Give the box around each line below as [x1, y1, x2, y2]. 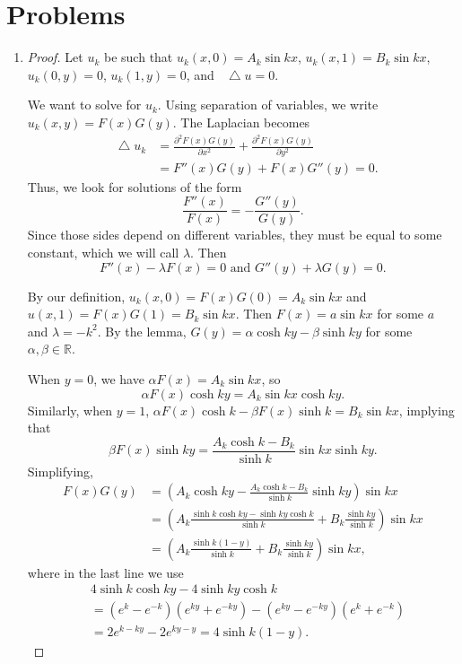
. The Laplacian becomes [172, 112, 310, 131]
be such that [104, 48, 173, 66]
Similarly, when [27, 400, 112, 419]
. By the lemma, [97, 321, 187, 340]
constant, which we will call [27, 243, 179, 262]
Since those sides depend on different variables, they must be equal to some [27, 225, 442, 244]
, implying [398, 400, 455, 419]
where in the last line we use [27, 563, 184, 581]
